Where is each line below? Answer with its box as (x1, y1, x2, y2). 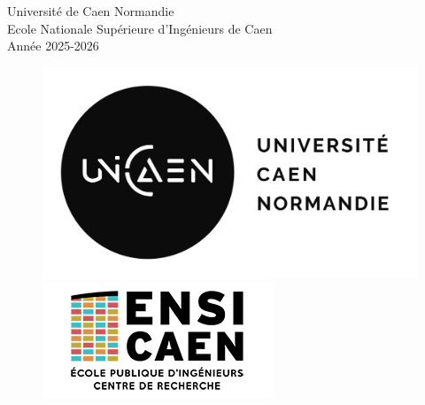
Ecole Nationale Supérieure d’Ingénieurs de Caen (7, 19, 273, 37)
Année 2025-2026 (7, 36, 99, 55)
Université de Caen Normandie (7, 2, 174, 19)
